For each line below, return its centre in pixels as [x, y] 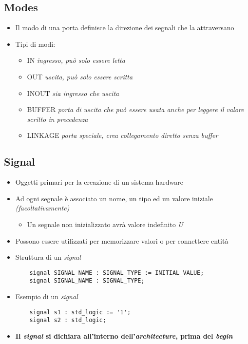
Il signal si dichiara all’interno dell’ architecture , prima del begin [124, 335]
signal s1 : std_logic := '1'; [80, 312]
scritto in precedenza [57, 119]
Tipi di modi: [35, 44]
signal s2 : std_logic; [68, 320]
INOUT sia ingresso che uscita [73, 93]
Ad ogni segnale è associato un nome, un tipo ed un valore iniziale [114, 198]
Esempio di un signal [47, 296]
